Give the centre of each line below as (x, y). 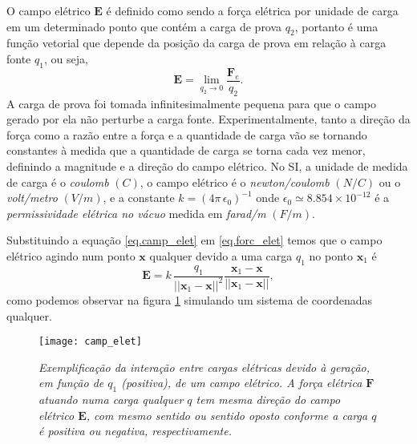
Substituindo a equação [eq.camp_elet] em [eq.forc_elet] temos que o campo (194, 240)
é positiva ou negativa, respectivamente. (135, 431)
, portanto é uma (336, 26)
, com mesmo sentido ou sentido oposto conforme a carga (227, 415)
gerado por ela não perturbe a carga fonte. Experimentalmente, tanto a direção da (208, 119)
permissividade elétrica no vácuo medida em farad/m (136, 213)
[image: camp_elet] (90, 342)
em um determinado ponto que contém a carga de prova (144, 26)
